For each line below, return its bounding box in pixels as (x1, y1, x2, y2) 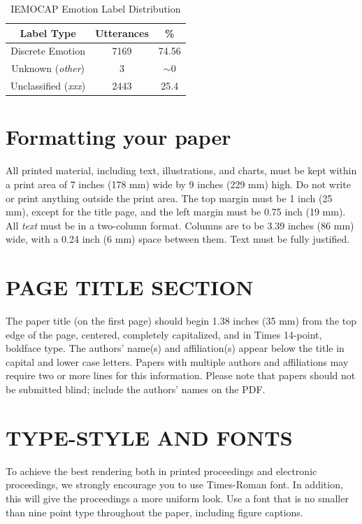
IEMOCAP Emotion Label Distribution (10, 1, 181, 15)
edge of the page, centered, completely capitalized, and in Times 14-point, (6, 327, 322, 341)
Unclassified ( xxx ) (10, 78, 86, 93)
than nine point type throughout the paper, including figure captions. (6, 504, 303, 519)
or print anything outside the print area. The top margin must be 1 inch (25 (6, 190, 333, 205)
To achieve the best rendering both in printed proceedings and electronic (6, 463, 317, 478)
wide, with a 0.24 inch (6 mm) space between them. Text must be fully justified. (6, 232, 350, 246)
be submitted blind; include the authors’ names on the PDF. (6, 382, 266, 396)
